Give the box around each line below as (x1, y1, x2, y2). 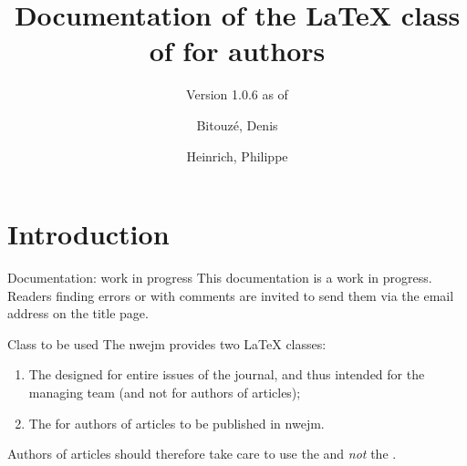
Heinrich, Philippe (186, 146, 288, 165)
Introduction (7, 215, 170, 253)
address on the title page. (7, 304, 149, 323)
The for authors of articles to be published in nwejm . (28, 413, 325, 432)
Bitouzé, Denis (196, 115, 278, 134)
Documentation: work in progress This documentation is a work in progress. (7, 268, 432, 287)
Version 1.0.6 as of (186, 85, 288, 104)
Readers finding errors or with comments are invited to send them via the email (7, 285, 454, 305)
